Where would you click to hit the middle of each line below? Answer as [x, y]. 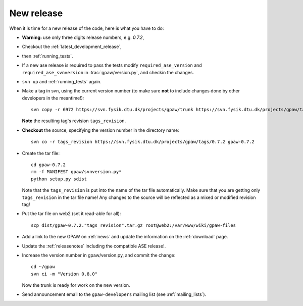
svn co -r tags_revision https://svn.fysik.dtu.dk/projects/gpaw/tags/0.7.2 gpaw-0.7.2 [143, 142]
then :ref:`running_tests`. [47, 56]
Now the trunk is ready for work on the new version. [76, 285]
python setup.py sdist [59, 179]
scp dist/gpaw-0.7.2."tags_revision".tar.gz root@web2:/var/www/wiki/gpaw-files [134, 225]
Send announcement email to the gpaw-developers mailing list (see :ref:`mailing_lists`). [114, 294]
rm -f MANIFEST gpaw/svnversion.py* [76, 172]
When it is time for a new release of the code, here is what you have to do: [87, 28]
